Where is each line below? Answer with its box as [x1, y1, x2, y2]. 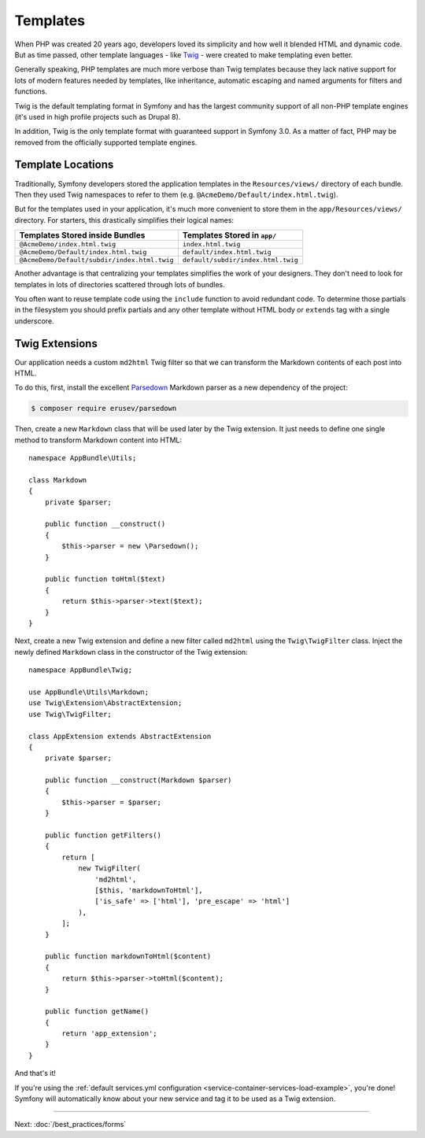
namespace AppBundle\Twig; [28, 666, 133, 674]
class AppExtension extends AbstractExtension [28, 732, 212, 741]
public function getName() [44, 1007, 150, 1016]
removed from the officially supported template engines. [14, 138, 198, 147]
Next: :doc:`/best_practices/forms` [14, 1120, 127, 1129]
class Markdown [28, 475, 87, 484]
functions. [14, 87, 47, 96]
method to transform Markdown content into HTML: [14, 435, 183, 445]
